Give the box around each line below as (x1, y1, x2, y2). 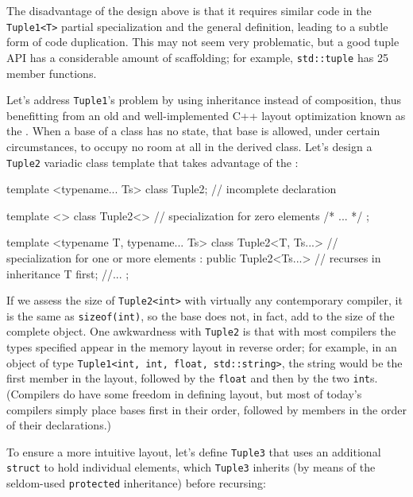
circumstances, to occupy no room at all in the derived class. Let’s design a (6, 138, 372, 154)
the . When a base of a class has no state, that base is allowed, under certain (6, 122, 380, 139)
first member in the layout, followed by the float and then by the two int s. (6, 370, 378, 386)
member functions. (6, 64, 97, 81)
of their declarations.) (6, 417, 112, 433)
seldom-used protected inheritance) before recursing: (6, 475, 266, 491)
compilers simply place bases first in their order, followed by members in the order (6, 401, 407, 417)
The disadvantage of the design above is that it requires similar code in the (6, 2, 372, 18)
